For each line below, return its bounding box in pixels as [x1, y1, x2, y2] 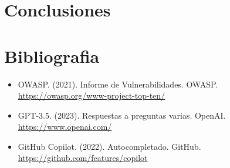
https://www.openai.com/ [18, 120, 112, 133]
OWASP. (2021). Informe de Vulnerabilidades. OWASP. [18, 78, 218, 90]
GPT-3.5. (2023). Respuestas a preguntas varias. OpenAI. [18, 109, 226, 121]
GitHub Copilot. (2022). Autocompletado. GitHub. [18, 140, 201, 152]
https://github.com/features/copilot [18, 152, 148, 164]
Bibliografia [4, 43, 100, 68]
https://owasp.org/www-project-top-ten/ [18, 89, 165, 102]
